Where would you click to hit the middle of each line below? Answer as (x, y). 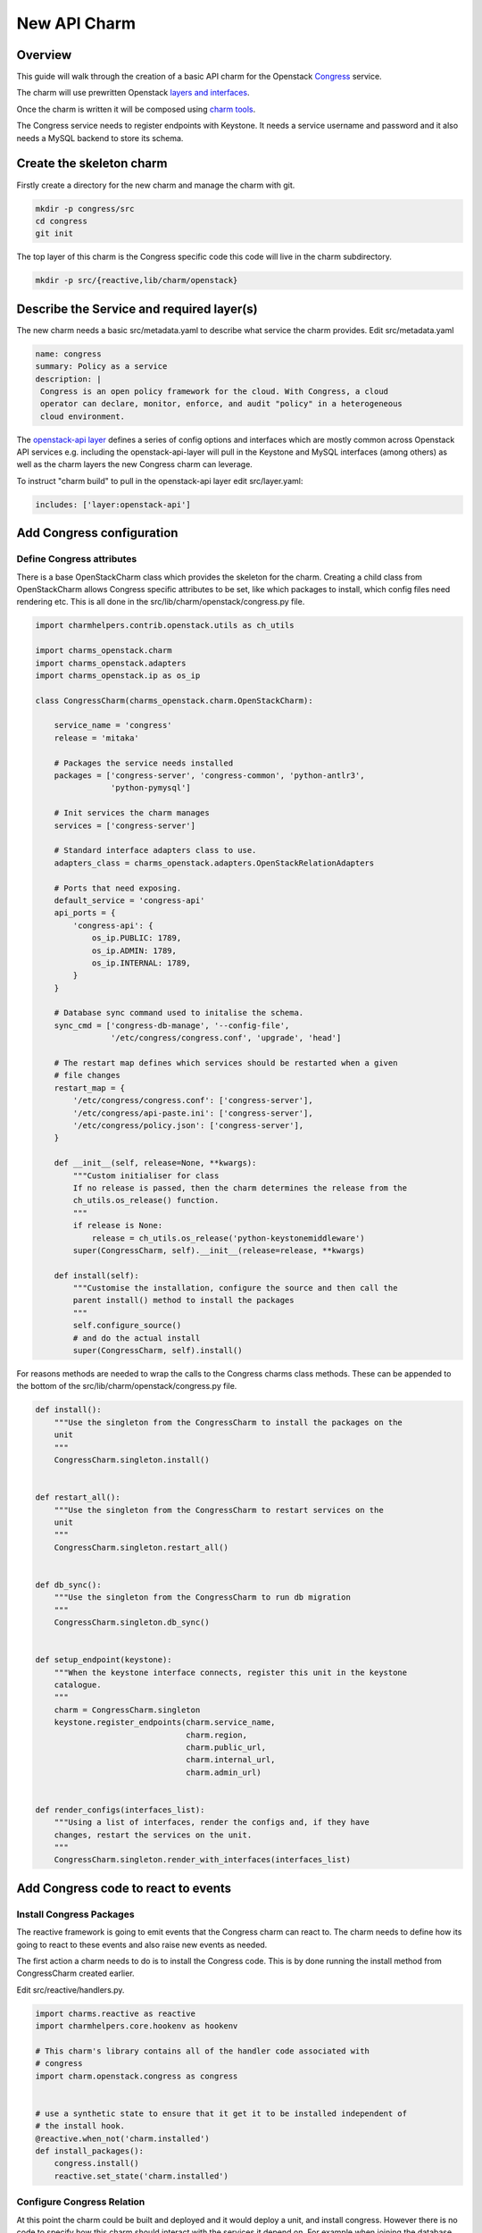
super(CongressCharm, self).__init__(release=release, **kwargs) (219, 1250)
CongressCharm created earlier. (75, 1973)
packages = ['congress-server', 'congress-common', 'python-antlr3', (209, 776)
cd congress (62, 221)
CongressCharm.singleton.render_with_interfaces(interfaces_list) (203, 1860)
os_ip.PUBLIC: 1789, (137, 938)
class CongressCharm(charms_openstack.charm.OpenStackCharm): (174, 700)
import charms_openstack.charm (104, 651)
